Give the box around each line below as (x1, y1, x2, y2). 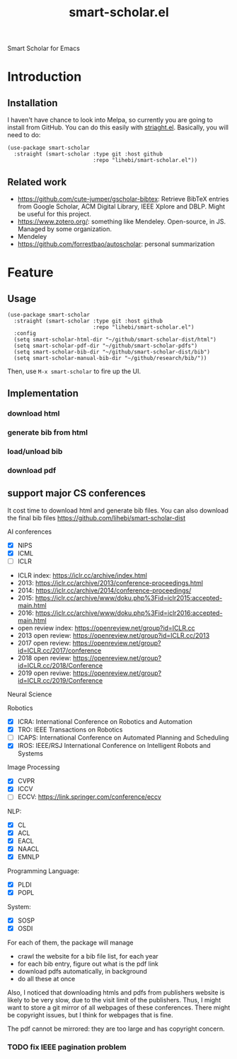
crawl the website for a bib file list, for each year (17, 952, 159, 961)
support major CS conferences (7, 487, 146, 499)
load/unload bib (7, 447, 63, 457)
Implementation (7, 387, 79, 399)
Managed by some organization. (17, 225, 112, 233)
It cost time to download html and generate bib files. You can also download (7, 506, 229, 515)
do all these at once (17, 975, 76, 983)
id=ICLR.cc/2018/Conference (17, 662, 103, 670)
